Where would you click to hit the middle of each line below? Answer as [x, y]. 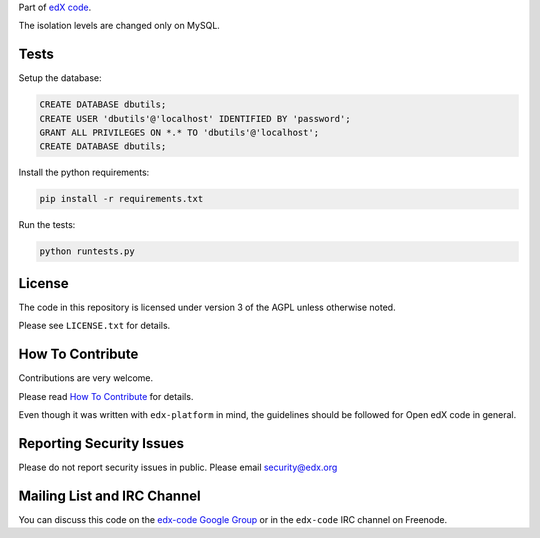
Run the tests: [47, 225]
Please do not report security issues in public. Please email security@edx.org [178, 467]
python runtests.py [87, 251]
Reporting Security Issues [101, 443]
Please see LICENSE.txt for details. [94, 326]
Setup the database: [60, 78]
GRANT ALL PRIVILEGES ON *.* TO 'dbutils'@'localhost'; [179, 133]
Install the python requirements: [84, 172]
